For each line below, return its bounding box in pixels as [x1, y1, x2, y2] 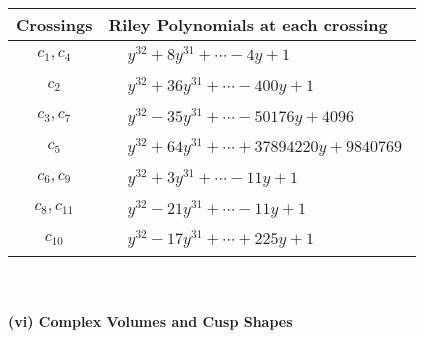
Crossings [16, 13, 93, 36]
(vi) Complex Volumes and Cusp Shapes [8, 310, 293, 331]
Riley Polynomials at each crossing [108, 13, 388, 36]
